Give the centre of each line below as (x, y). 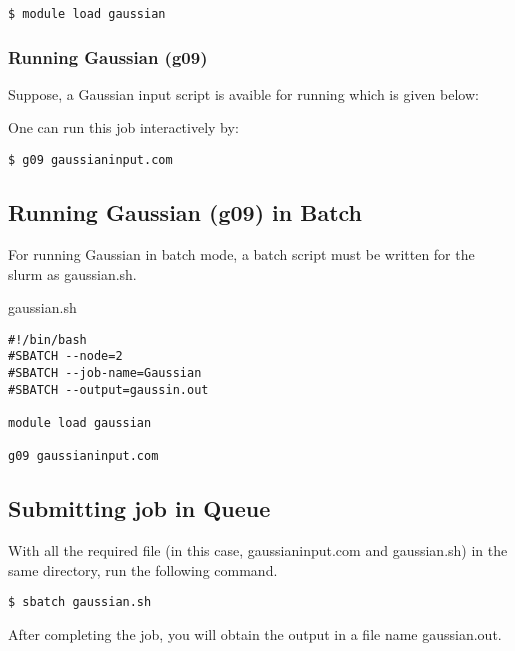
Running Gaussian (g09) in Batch (185, 212)
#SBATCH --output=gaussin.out (108, 389)
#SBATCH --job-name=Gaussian (105, 373)
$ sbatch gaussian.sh (80, 602)
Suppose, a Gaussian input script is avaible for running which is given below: (243, 93)
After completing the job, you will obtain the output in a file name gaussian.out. (255, 634)
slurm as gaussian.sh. (72, 273)
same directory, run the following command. (143, 569)
